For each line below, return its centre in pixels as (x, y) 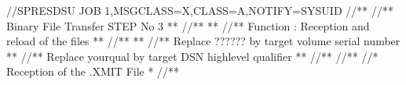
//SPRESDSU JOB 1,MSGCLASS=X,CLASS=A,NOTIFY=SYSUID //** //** (200, 10)
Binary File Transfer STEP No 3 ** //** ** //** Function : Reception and (188, 25)
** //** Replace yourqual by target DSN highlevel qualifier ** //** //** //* (192, 56)
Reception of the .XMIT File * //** (93, 71)
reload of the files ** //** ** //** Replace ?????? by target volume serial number (203, 41)
